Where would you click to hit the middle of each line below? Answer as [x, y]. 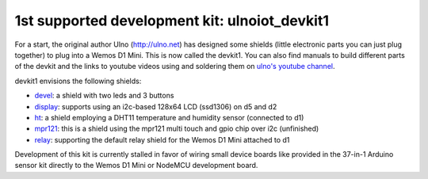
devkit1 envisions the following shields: [78, 81]
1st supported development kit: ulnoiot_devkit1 [172, 21]
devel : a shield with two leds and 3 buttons [104, 96]
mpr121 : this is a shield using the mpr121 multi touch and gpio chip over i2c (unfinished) [177, 129]
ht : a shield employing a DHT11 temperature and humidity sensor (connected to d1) [169, 117]
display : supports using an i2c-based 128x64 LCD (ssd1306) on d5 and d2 [156, 106]
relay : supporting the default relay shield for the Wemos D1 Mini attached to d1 [162, 139]
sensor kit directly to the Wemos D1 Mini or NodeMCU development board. [136, 166]
